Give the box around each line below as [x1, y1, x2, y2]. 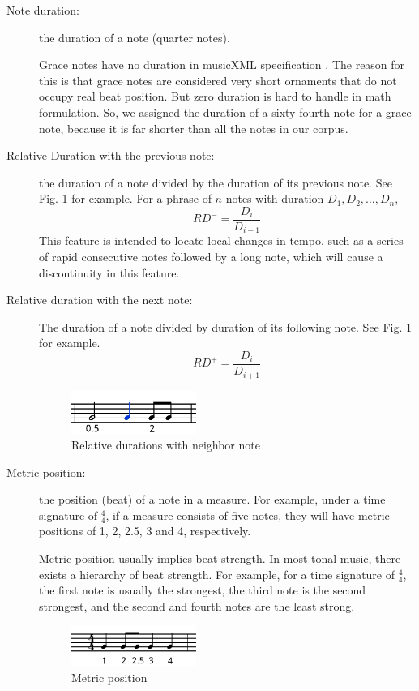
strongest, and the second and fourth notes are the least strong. [39, 597, 355, 614]
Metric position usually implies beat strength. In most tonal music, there [39, 550, 401, 567]
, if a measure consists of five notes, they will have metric [105, 506, 390, 523]
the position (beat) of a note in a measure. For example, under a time [39, 491, 386, 508]
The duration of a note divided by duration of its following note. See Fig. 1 [39, 318, 413, 335]
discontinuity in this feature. [39, 264, 180, 281]
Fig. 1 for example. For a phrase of [39, 190, 212, 207]
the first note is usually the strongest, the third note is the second [39, 582, 366, 599]
